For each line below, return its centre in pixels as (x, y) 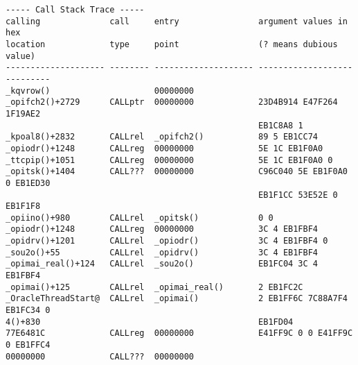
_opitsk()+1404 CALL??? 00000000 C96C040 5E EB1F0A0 (177, 172)
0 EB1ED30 (28, 183)
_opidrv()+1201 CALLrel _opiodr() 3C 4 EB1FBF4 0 (167, 241)
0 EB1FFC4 (28, 345)
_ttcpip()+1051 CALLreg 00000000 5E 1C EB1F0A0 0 (169, 160)
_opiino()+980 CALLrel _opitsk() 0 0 (140, 218)
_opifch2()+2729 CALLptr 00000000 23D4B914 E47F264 (172, 102)
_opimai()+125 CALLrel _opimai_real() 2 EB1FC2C (154, 287)
